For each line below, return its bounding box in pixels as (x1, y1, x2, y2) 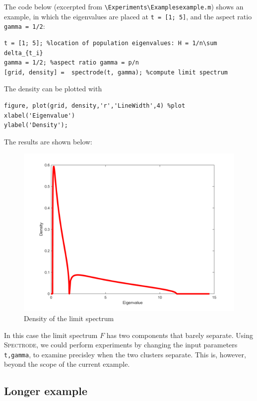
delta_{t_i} (4, 49, 43, 57)
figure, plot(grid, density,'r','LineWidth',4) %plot (4, 102, 186, 109)
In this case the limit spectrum (4, 330, 98, 340)
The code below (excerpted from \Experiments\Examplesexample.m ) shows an (4, 1, 244, 11)
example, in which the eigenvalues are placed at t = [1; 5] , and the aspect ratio (4, 11, 252, 21)
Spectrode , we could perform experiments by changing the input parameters (4, 339, 238, 350)
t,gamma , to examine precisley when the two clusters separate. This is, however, (4, 349, 246, 359)
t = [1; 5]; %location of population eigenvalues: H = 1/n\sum (4, 39, 217, 47)
